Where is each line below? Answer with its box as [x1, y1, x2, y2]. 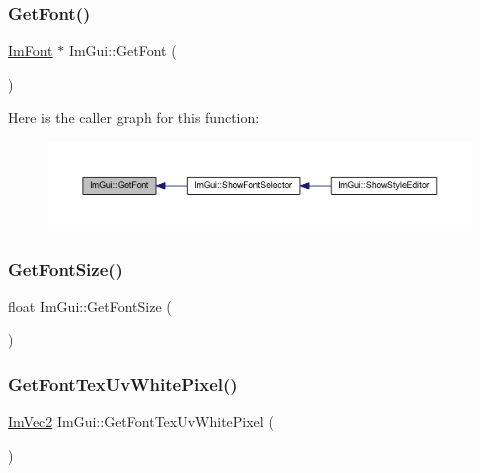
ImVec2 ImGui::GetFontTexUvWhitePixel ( [8, 411, 274, 432]
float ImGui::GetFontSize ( [8, 295, 172, 316]
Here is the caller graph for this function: [8, 107, 260, 128]
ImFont [8, 40, 53, 61]
